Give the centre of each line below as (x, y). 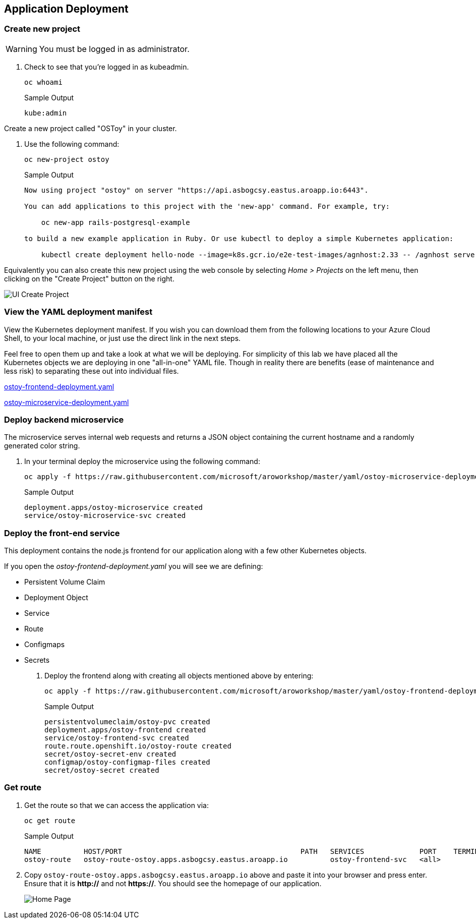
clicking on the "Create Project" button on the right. (89, 278)
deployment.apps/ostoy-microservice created (114, 508)
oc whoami (43, 82)
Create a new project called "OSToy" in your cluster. (91, 128)
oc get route (50, 820)
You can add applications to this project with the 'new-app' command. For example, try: (207, 206)
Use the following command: (72, 144)
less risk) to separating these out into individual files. (92, 371)
